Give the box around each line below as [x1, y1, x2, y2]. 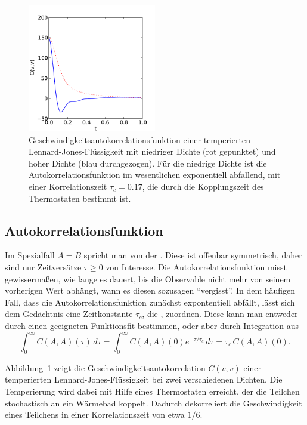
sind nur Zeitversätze [5, 260, 82, 273]
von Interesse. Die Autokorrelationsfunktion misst [106, 260, 287, 273]
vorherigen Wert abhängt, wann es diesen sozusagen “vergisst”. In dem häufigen [5, 284, 296, 297]
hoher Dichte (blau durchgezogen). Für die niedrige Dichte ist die [29, 156, 267, 169]
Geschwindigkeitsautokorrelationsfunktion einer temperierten [29, 133, 250, 146]
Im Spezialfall [5, 249, 55, 261]
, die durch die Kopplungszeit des [142, 180, 264, 192]
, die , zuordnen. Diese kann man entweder [142, 307, 298, 320]
